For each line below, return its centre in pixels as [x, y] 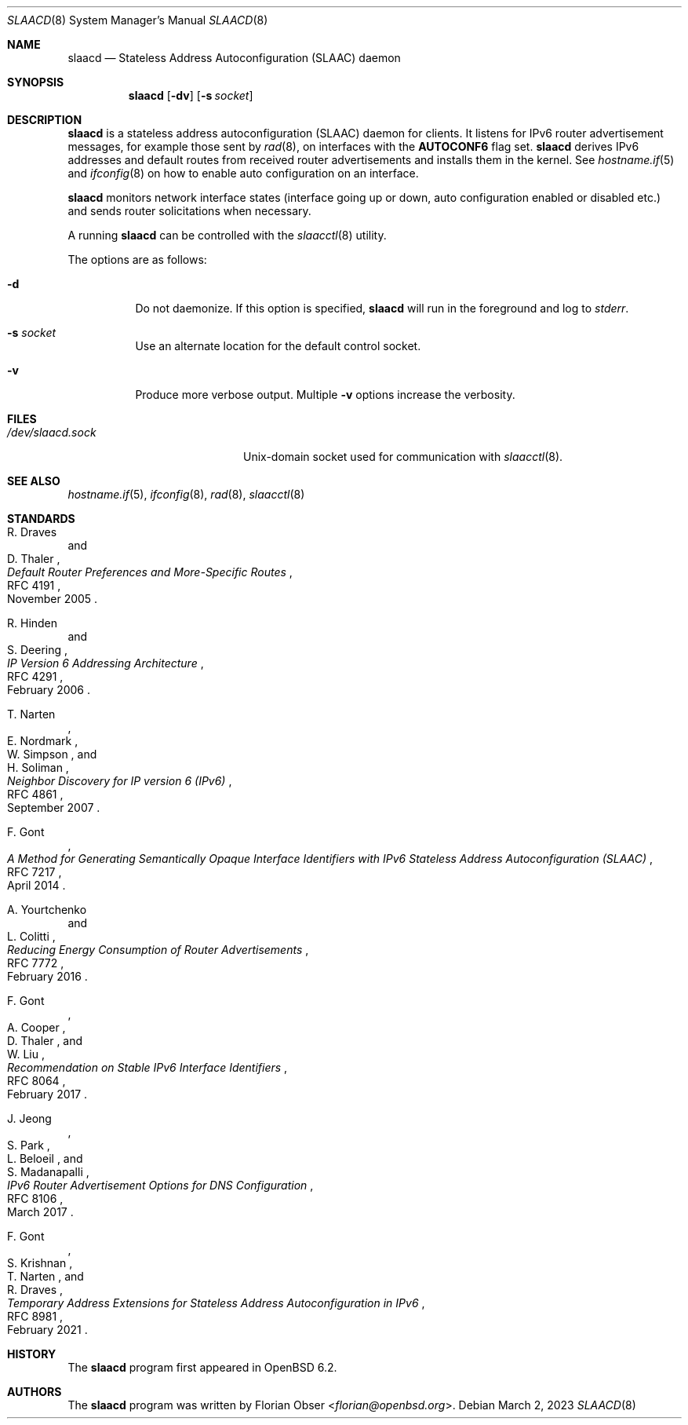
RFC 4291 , [35, 676]
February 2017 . [47, 1094]
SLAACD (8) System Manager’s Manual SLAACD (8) [138, 20]
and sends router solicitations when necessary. [189, 211]
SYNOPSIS [36, 82]
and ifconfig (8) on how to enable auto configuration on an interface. [243, 173]
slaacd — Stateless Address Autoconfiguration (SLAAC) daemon [234, 58]
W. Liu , [26, 1054]
